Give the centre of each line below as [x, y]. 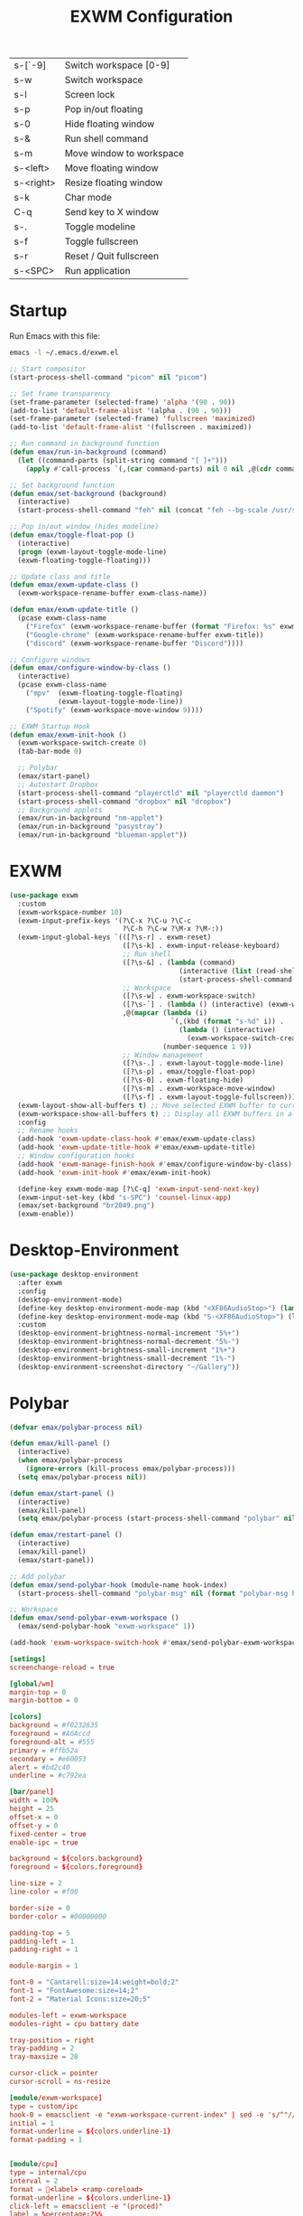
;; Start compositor [48, 369]
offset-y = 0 [34, 1826]
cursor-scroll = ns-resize [60, 2082]
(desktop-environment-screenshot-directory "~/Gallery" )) [129, 1366]
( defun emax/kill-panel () [60, 1443]
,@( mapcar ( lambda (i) [165, 1013]
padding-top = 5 [40, 1933]
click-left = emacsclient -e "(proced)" [87, 2206]
